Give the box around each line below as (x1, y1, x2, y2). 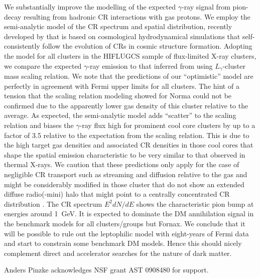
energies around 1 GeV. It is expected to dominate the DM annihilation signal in (4, 208, 254, 219)
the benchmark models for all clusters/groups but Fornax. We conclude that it (4, 218, 245, 228)
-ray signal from (181, 2, 230, 12)
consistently (4, 41, 40, 51)
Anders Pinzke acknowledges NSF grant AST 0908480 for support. (4, 264, 209, 275)
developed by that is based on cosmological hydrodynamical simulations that (4, 31, 240, 41)
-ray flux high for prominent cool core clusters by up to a (79, 119, 255, 130)
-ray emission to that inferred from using (87, 60, 213, 71)
